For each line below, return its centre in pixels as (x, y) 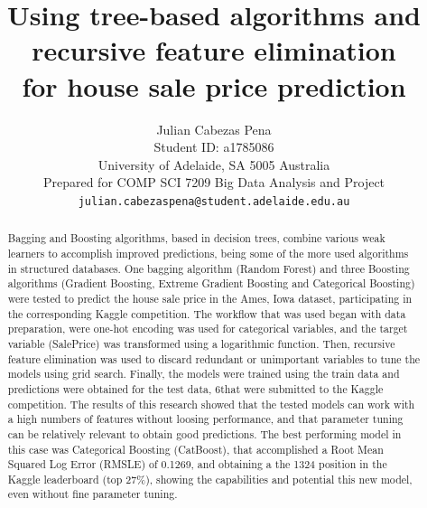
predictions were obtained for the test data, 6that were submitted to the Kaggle (195, 388)
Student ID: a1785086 (214, 147)
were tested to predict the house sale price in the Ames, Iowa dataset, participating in (210, 298)
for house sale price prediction (214, 85)
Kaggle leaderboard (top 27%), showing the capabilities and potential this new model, (210, 479)
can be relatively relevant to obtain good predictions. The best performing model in (204, 433)
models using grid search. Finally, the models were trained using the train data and (204, 374)
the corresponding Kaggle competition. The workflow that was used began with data (207, 313)
